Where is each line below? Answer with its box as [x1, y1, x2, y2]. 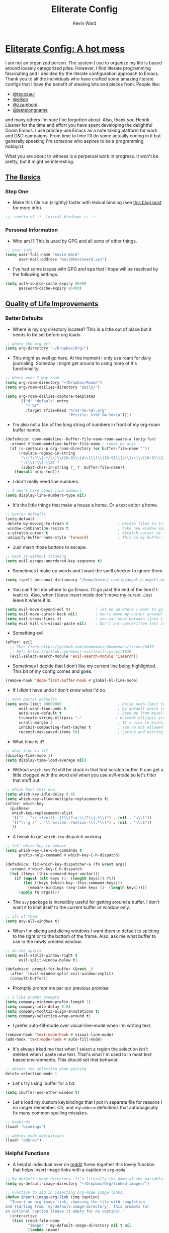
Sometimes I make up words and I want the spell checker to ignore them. [12, 568, 164, 574]
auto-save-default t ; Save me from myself [18, 711, 165, 716]
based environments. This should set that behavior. [12, 1057, 119, 1063]
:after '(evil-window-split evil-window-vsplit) [10, 972, 114, 977]
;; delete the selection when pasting [5, 1067, 87, 1072]
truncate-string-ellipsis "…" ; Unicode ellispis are [18, 716, 165, 721]
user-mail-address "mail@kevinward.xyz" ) [18, 257, 107, 262]
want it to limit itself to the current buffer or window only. [12, 904, 130, 911]
